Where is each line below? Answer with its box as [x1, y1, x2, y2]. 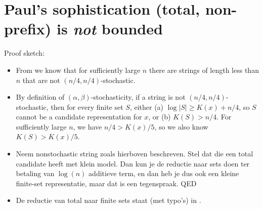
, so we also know [154, 121, 208, 132]
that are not [22, 74, 60, 85]
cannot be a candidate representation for [16, 111, 142, 122]
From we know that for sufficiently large [16, 64, 141, 75]
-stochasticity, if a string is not [91, 92, 186, 102]
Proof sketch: [4, 48, 45, 58]
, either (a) [129, 101, 164, 112]
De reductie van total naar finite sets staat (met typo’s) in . [16, 195, 201, 205]
